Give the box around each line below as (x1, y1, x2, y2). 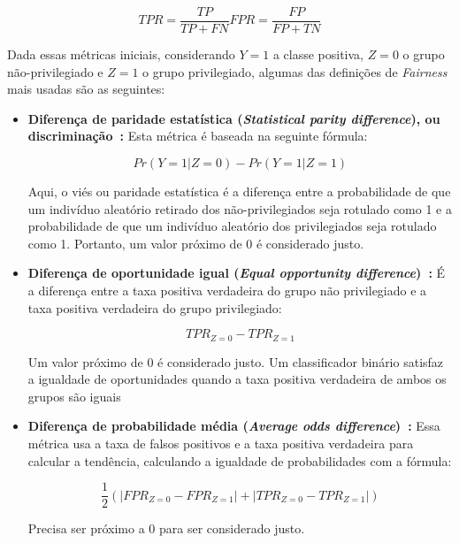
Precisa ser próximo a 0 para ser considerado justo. (27, 519, 305, 538)
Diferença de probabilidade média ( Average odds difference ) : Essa (27, 417, 440, 435)
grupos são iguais (27, 386, 121, 405)
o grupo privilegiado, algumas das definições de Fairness (142, 62, 448, 80)
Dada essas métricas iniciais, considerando (7, 45, 235, 64)
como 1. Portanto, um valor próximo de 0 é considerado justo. (27, 233, 364, 252)
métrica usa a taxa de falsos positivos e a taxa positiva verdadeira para (27, 434, 414, 453)
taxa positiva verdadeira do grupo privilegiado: (27, 298, 282, 317)
